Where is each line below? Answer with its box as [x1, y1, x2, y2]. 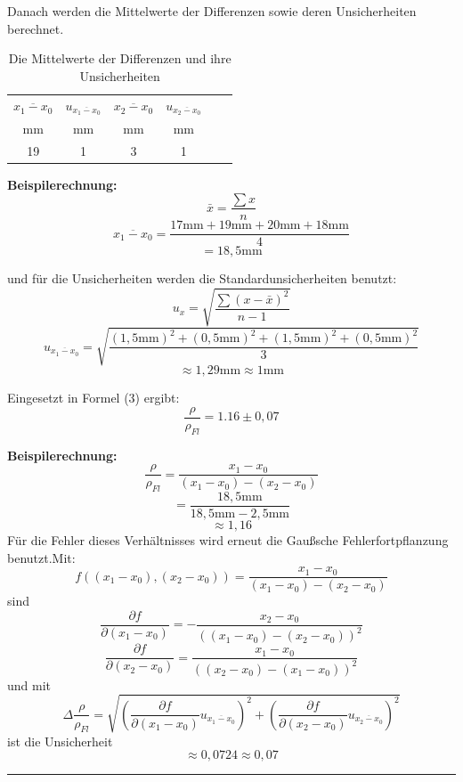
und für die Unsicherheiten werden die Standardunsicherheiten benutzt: [7, 269, 397, 288]
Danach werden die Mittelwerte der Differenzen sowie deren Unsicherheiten [7, 2, 417, 20]
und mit [7, 675, 52, 694]
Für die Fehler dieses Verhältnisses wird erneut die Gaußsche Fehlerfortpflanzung [7, 531, 449, 550]
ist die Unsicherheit [7, 731, 113, 750]
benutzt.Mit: [7, 548, 76, 566]
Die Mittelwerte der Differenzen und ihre [8, 49, 231, 68]
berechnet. [7, 19, 64, 37]
